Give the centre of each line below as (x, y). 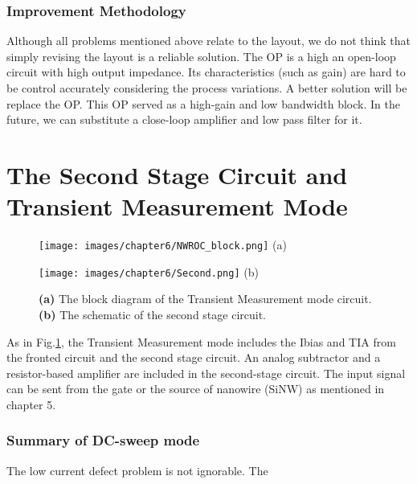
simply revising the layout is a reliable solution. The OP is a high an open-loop (201, 56)
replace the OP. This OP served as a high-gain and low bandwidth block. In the (203, 103)
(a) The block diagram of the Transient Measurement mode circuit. (205, 299)
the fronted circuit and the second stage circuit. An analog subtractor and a (194, 357)
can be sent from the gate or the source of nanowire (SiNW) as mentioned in (196, 389)
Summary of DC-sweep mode (103, 440)
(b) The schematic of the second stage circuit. (153, 314)
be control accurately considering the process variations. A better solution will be (207, 88)
